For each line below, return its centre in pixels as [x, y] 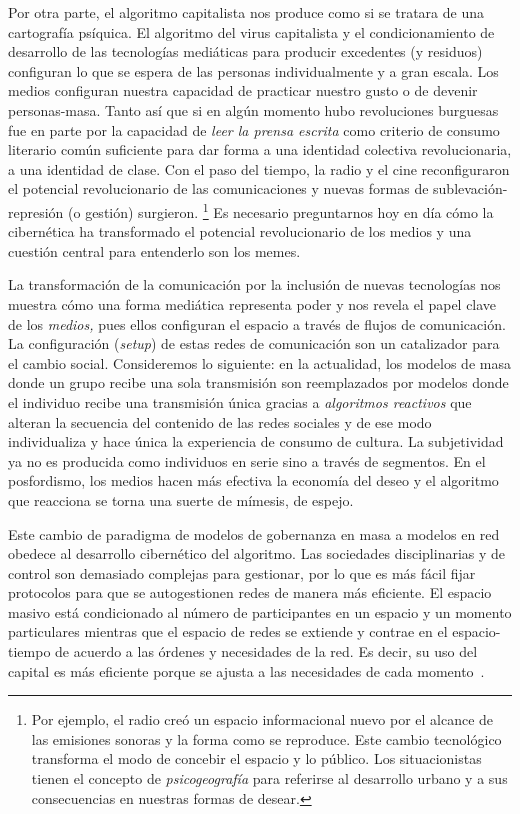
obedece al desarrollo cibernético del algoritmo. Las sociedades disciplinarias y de [257, 553]
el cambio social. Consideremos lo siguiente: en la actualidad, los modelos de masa [259, 362]
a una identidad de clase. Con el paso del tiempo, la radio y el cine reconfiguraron [259, 168]
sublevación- [470, 188]
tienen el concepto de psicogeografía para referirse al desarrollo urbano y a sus [269, 778]
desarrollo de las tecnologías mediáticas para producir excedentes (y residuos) [245, 51]
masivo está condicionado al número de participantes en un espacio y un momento [260, 611]
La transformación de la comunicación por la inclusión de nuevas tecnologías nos [254, 284]
